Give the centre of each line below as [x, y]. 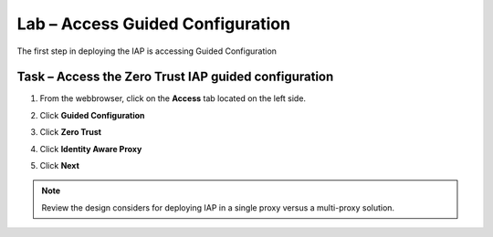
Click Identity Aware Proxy [91, 149]
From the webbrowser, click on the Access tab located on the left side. [173, 98]
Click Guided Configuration [92, 115]
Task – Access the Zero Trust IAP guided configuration [175, 77]
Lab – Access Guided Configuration [154, 24]
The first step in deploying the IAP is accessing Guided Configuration [147, 51]
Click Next [59, 166]
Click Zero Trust [71, 132]
